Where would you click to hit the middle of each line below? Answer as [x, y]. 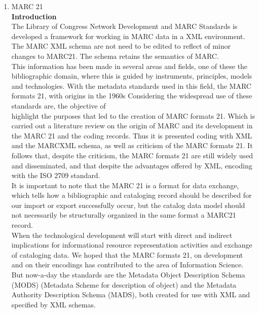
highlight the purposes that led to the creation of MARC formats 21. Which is [133, 115]
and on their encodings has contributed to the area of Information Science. [127, 265]
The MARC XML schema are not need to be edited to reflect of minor [121, 46]
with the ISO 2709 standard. [56, 175]
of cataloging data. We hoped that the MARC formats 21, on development [127, 254]
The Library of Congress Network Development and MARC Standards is [124, 26]
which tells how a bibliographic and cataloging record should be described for [132, 195]
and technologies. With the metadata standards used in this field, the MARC [131, 85]
